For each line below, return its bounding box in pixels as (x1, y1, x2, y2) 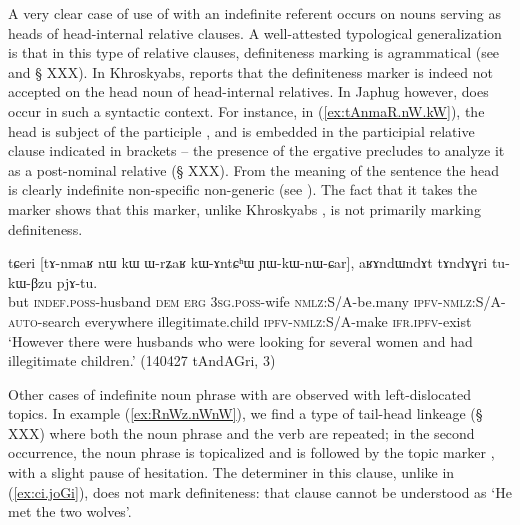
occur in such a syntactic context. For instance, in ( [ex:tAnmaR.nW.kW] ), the (8, 100, 485, 121)
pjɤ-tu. (56, 271, 98, 292)
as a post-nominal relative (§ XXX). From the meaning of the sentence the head (8, 159, 500, 180)
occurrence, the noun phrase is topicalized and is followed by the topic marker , (8, 442, 495, 463)
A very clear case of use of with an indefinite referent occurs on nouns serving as (8, 3, 501, 23)
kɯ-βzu (8, 271, 53, 292)
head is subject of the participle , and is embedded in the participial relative (8, 120, 475, 141)
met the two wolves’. (8, 501, 132, 522)
